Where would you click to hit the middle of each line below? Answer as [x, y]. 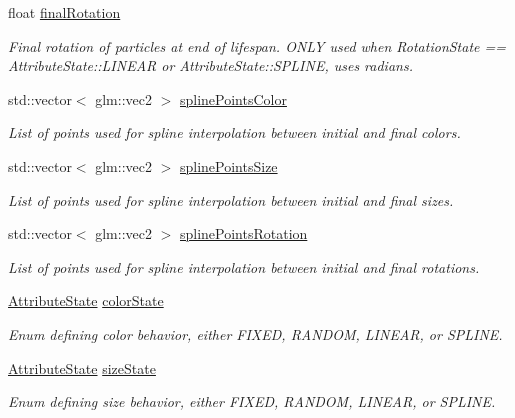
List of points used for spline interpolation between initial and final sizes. [231, 199]
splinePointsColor [233, 98]
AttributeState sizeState [82, 367]
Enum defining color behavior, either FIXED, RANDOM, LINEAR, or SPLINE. [255, 333]
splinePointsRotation [243, 233]
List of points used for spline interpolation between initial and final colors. [234, 132]
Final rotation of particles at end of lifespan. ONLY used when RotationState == [257, 45]
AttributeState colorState [86, 300]
